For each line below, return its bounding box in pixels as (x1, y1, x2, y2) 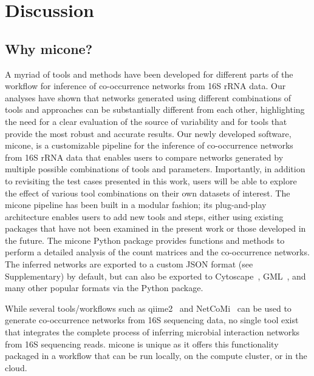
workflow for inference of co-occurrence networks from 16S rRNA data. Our (5, 79, 286, 92)
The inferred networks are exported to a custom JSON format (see (5, 258, 253, 270)
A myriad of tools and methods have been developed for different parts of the (5, 67, 293, 80)
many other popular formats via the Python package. (5, 281, 203, 294)
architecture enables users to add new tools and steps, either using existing (5, 210, 284, 223)
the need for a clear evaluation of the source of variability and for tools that (5, 115, 287, 127)
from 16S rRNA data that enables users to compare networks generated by (5, 150, 284, 163)
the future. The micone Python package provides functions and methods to (5, 233, 285, 246)
